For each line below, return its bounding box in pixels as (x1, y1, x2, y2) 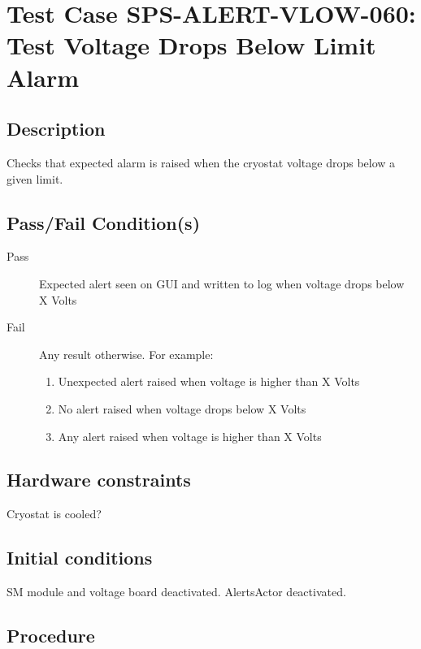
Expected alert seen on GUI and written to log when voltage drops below (39, 275, 405, 292)
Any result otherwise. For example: (39, 345, 214, 362)
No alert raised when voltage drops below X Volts (58, 400, 306, 417)
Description (7, 116, 106, 141)
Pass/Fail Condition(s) (7, 210, 201, 235)
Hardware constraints (7, 467, 191, 492)
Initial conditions (7, 545, 153, 570)
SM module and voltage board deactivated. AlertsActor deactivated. (7, 583, 346, 600)
